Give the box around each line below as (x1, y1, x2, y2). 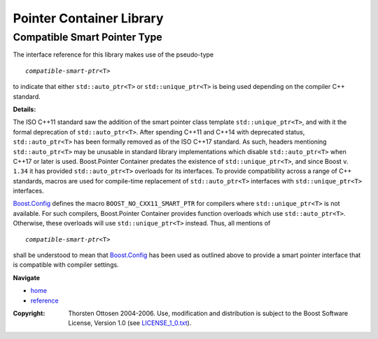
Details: (13, 105, 36, 113)
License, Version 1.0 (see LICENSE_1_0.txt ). (68, 319, 192, 327)
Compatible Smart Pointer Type (13, 31, 162, 43)
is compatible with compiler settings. (13, 261, 119, 269)
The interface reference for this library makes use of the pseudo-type (13, 50, 214, 59)
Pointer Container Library (13, 11, 164, 26)
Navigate (13, 273, 41, 282)
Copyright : (13, 309, 45, 317)
